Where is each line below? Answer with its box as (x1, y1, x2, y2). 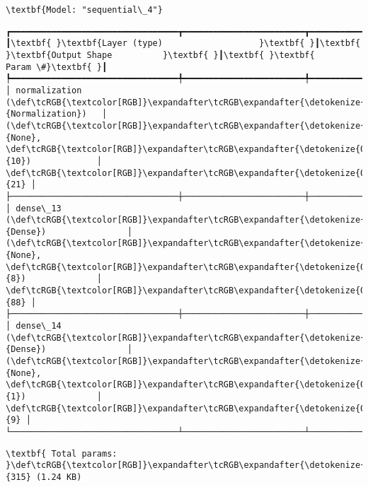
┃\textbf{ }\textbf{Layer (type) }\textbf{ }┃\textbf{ (6, 38, 361, 49)
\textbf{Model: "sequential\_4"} (6, 5, 163, 15)
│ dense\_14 (6, 321, 62, 331)
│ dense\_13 (6, 203, 62, 213)
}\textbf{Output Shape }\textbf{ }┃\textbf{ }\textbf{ (6, 49, 315, 60)
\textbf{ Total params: (6, 448, 117, 459)
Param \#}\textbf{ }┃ (6, 61, 108, 72)
